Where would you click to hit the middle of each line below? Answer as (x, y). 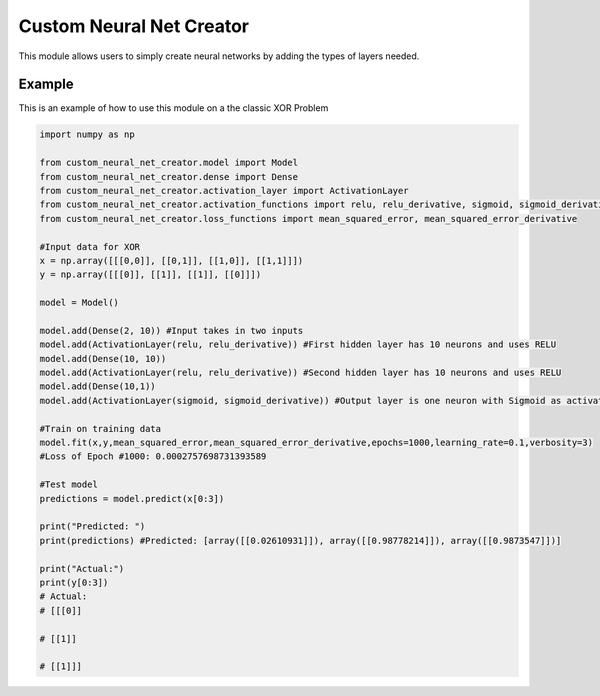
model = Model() (79, 303)
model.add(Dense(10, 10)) (103, 358)
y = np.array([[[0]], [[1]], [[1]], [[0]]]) (150, 274)
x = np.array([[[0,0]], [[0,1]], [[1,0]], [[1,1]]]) (171, 260)
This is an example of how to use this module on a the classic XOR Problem (173, 108)
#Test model (69, 484)
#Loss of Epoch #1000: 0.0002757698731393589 (153, 456)
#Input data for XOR (89, 246)
